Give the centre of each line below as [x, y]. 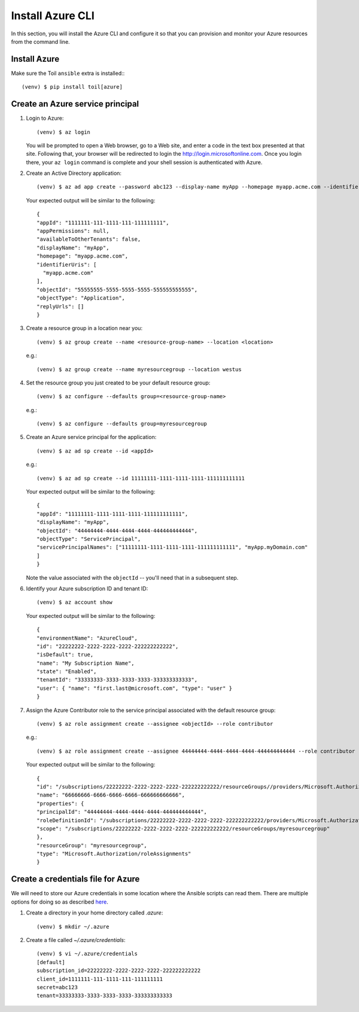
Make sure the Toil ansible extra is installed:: [68, 73]
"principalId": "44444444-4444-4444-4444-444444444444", [122, 812]
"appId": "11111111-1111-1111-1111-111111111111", [112, 514]
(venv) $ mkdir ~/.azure [73, 926]
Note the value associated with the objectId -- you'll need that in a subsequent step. [132, 577]
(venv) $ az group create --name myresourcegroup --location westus [139, 369]
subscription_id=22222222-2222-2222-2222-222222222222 [119, 971]
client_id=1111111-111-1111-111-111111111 [100, 979]
